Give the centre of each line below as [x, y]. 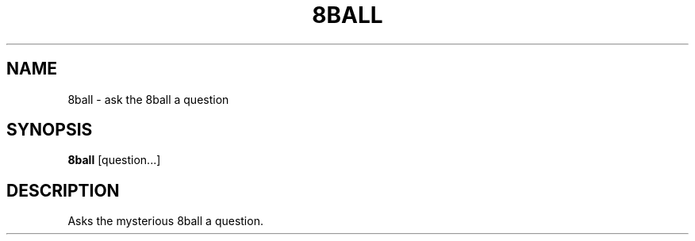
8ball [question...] [114, 160]
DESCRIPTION [63, 190]
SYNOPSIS [50, 130]
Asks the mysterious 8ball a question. [165, 221]
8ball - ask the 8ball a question [148, 99]
